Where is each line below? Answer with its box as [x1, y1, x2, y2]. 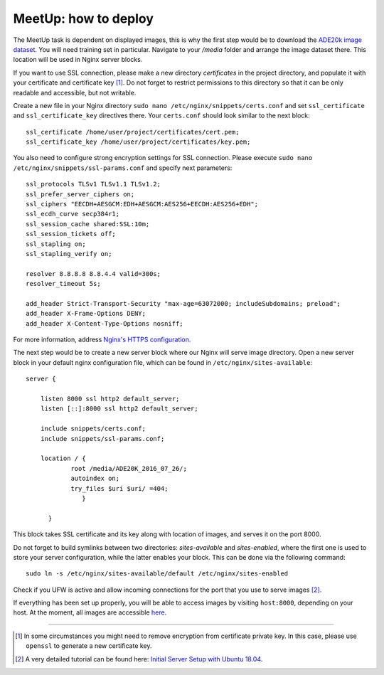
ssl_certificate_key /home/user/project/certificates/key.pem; [26, 138, 251, 146]
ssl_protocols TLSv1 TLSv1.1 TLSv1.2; [26, 180, 161, 188]
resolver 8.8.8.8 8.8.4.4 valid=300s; [26, 270, 161, 277]
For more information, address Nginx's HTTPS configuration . [13, 335, 191, 344]
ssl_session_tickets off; [26, 230, 117, 238]
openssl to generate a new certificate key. [26, 642, 152, 650]
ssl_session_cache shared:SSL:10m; [26, 220, 150, 228]
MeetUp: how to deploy [13, 11, 154, 26]
